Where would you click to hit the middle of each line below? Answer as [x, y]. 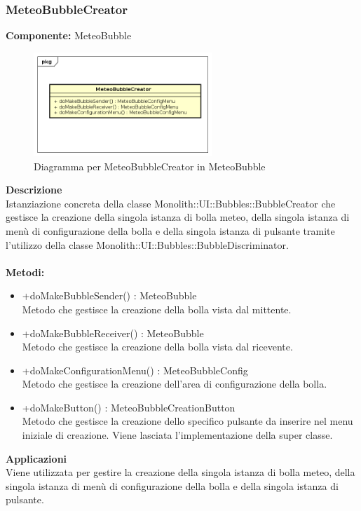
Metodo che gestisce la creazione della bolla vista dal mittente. [157, 309]
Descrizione [34, 190]
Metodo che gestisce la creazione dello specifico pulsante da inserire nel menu [188, 421]
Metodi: [25, 272]
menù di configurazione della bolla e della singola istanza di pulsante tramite [170, 230]
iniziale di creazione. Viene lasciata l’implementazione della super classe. [177, 435]
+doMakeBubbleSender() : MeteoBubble [109, 295]
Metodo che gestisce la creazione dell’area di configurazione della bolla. [175, 384]
